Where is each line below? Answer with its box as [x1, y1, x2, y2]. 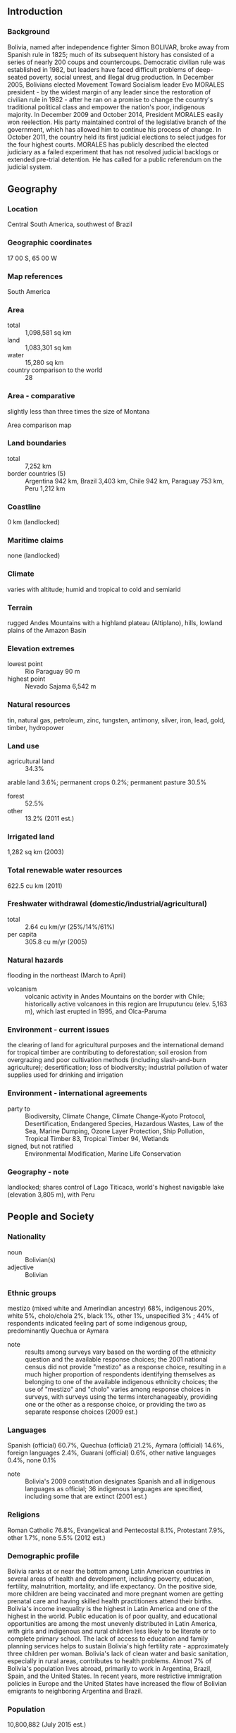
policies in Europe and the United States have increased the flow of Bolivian [7, 1679, 228, 1687]
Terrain [7, 603, 33, 612]
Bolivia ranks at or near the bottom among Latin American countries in [7, 1567, 211, 1575]
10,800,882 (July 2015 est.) [7, 1720, 87, 1729]
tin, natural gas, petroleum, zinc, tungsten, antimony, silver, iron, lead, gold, [7, 715, 225, 724]
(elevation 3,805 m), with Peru [7, 1190, 95, 1199]
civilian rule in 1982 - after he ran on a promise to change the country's [7, 95, 213, 104]
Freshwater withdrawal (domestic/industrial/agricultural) [7, 899, 208, 908]
